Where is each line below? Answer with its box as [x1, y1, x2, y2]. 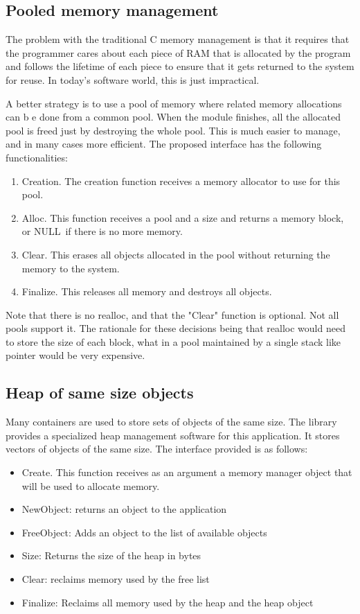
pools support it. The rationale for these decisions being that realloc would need [6, 321, 345, 335]
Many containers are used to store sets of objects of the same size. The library [6, 414, 337, 429]
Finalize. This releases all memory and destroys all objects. [21, 284, 272, 299]
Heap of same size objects [6, 382, 194, 403]
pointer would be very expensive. [6, 348, 145, 362]
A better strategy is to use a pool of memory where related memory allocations [6, 96, 342, 110]
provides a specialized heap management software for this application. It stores [6, 428, 340, 442]
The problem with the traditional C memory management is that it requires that [6, 32, 350, 46]
